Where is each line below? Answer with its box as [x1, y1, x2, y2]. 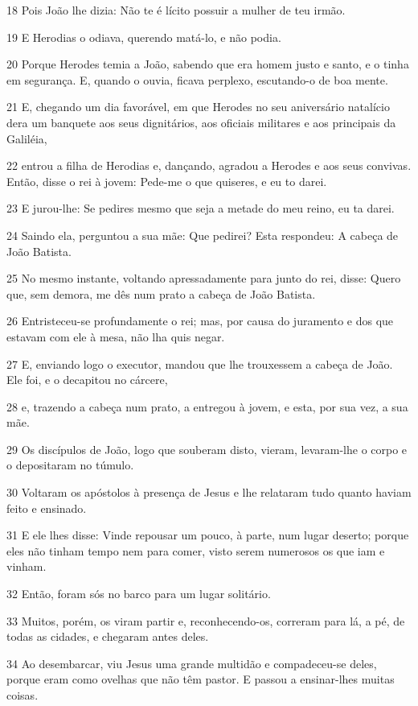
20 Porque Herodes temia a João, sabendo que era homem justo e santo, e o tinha [6, 56, 409, 72]
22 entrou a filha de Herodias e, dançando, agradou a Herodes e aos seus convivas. [6, 157, 412, 174]
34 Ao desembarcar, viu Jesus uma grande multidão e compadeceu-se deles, [6, 654, 377, 671]
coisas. [6, 687, 39, 703]
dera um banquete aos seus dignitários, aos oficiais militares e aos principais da [6, 114, 396, 130]
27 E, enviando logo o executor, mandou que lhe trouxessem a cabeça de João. [6, 355, 393, 372]
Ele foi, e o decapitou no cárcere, [6, 371, 168, 388]
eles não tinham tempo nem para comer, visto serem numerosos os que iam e [6, 542, 385, 559]
